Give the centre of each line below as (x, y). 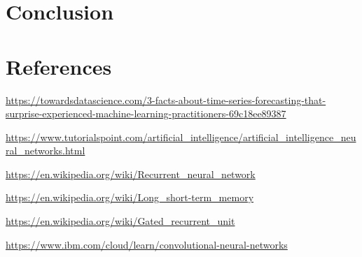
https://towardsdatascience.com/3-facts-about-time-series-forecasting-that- (166, 100)
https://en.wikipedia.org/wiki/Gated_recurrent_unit (120, 221)
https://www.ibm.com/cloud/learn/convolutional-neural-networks (147, 244)
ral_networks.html (46, 150)
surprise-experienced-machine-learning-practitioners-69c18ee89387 (146, 113)
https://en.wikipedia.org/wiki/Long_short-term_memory (130, 197)
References (59, 66)
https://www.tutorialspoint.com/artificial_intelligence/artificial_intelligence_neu (181, 137)
